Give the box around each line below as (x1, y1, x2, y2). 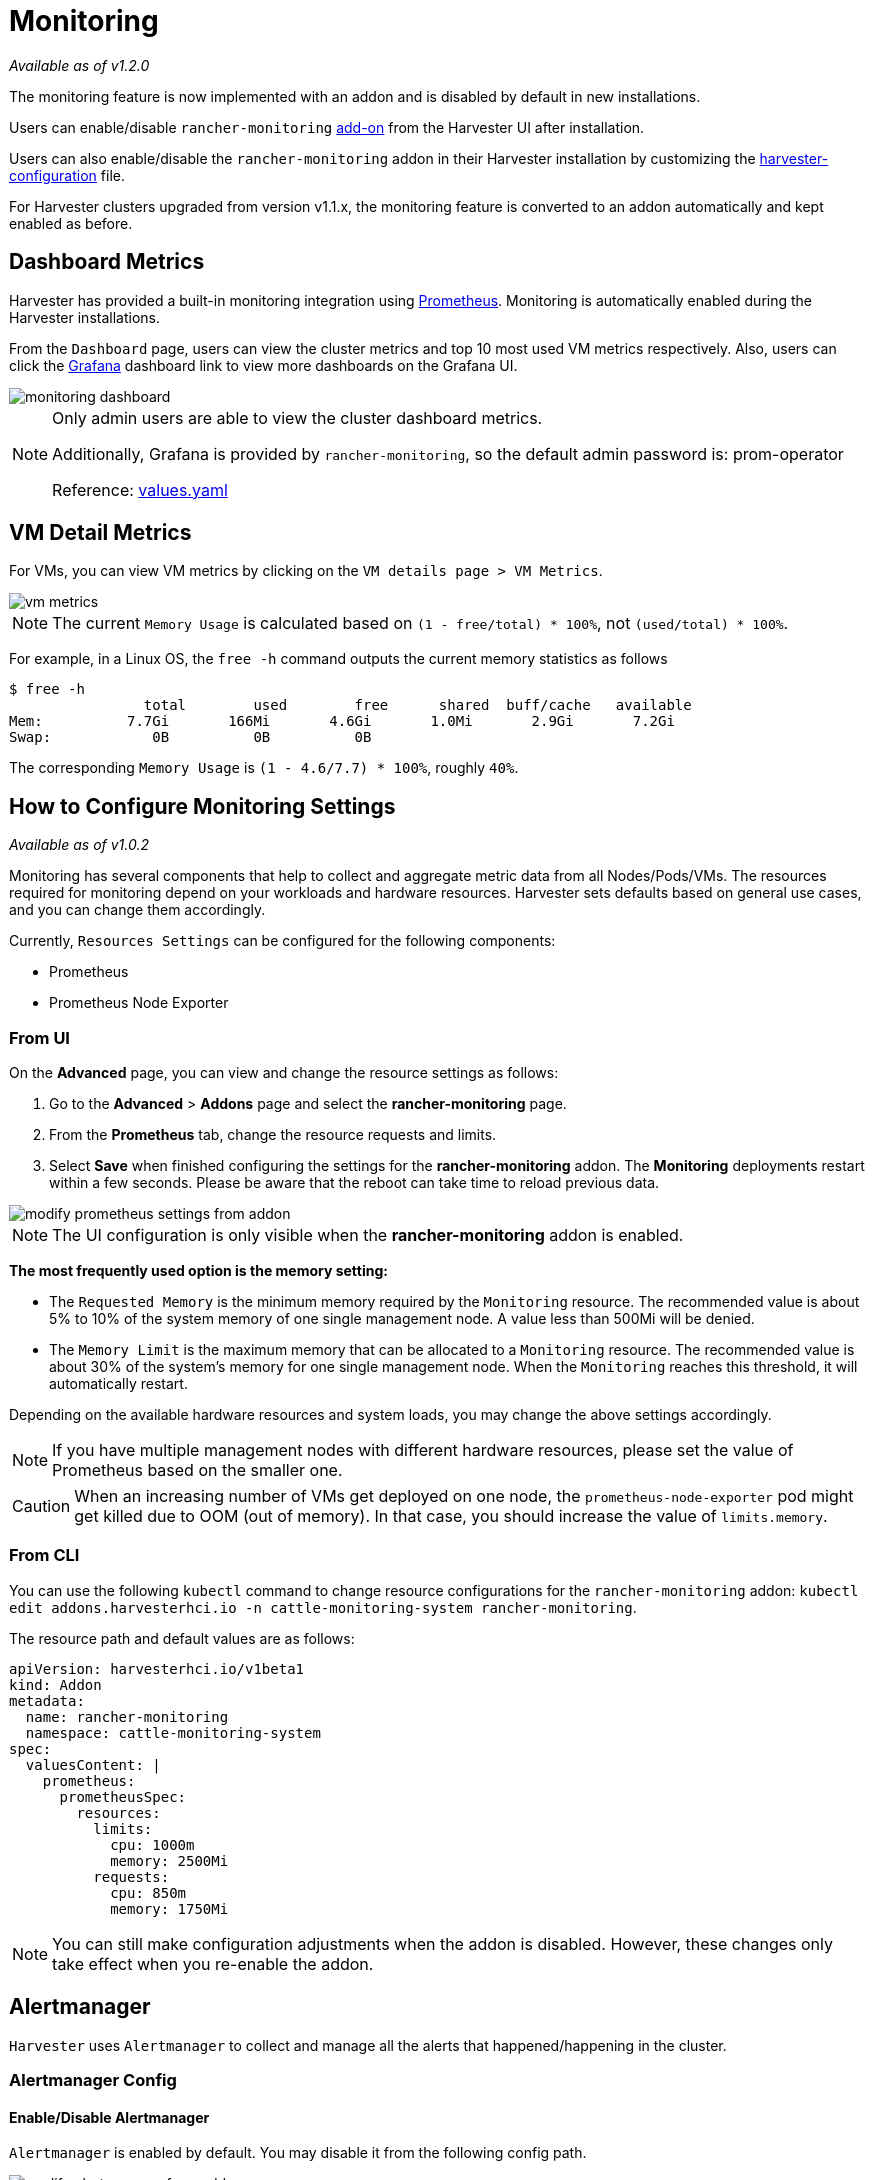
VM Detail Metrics (9, 520, 192, 546)
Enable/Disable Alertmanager (9, 2108, 210, 2126)
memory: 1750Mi (110, 1900, 229, 1917)
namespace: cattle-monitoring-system (25, 1724, 321, 1741)
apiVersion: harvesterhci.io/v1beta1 (9, 1660, 305, 1677)
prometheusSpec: (59, 1788, 187, 1805)
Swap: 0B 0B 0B (9, 729, 372, 746)
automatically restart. (49, 1375, 188, 1393)
